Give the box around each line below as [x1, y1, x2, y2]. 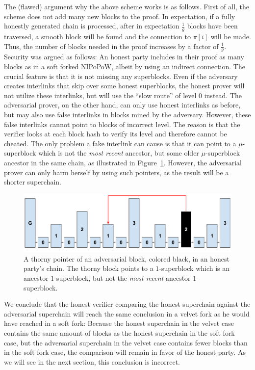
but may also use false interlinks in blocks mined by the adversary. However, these [4, 109, 251, 119]
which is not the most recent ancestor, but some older [38, 148, 199, 158]
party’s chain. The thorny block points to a [24, 263, 153, 273]
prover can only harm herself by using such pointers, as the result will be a [4, 167, 229, 177]
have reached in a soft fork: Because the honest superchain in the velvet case [4, 318, 234, 328]
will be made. [210, 31, 251, 42]
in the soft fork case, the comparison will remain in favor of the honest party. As [4, 347, 246, 357]
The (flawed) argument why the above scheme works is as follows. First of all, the [4, 1, 250, 11]
